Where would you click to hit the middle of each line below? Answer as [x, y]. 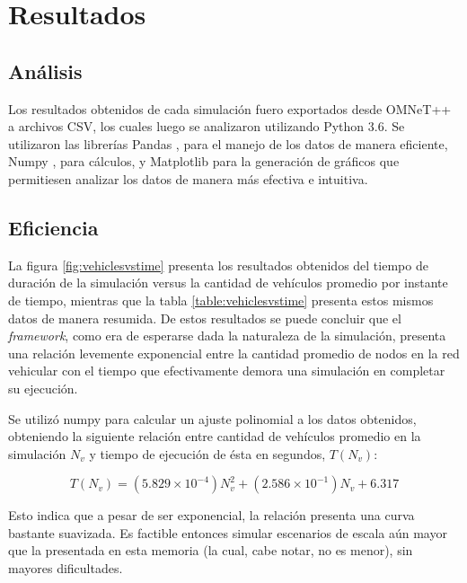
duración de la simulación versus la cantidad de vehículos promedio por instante [228, 283]
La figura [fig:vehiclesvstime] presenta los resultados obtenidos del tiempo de [218, 265]
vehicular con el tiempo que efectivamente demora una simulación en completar [227, 371]
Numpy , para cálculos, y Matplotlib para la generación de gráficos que [204, 161]
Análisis [45, 71]
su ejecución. [43, 388]
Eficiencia [53, 227]
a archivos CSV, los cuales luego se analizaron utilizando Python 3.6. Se [207, 126]
